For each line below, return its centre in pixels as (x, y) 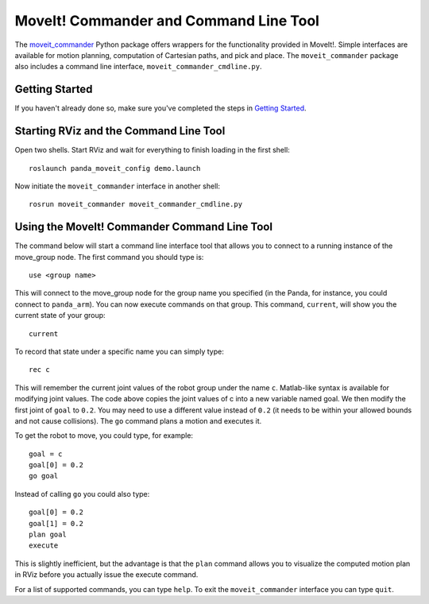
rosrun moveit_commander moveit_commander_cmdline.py (135, 204)
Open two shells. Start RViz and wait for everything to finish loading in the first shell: (152, 150)
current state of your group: (60, 316)
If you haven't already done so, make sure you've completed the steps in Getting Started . (160, 108)
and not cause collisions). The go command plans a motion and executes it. (138, 420)
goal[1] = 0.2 (56, 523)
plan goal (48, 535)
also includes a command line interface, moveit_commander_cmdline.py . (138, 67)
